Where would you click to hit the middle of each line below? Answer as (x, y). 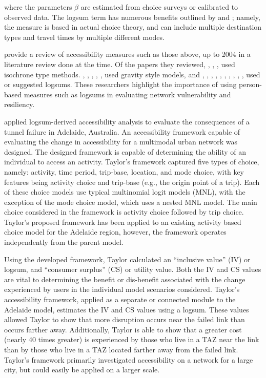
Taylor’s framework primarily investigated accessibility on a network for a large (129, 359)
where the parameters (38, 7)
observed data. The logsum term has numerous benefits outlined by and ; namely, (132, 17)
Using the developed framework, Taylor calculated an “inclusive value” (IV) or (127, 259)
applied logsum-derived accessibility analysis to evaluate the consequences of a (127, 121)
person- (250, 84)
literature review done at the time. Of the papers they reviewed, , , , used (120, 64)
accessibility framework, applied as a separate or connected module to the (120, 299)
